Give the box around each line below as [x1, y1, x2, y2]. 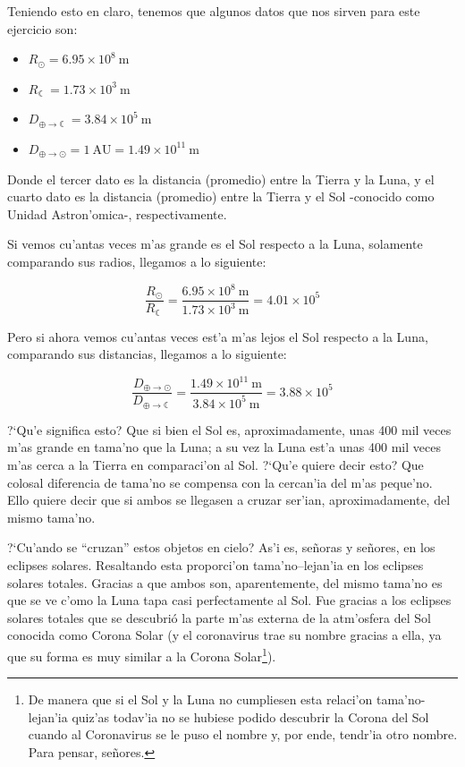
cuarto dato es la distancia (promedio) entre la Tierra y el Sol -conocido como [7, 187, 435, 206]
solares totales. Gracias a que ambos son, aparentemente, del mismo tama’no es [7, 573, 443, 592]
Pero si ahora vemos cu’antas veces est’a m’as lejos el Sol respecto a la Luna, [7, 327, 428, 345]
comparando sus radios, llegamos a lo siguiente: [7, 251, 266, 270]
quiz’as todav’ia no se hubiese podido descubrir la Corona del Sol [72, 707, 429, 726]
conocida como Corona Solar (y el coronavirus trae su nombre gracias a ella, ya [7, 626, 442, 644]
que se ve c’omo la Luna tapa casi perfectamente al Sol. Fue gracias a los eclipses [7, 591, 452, 609]
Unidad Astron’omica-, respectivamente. [7, 204, 227, 223]
